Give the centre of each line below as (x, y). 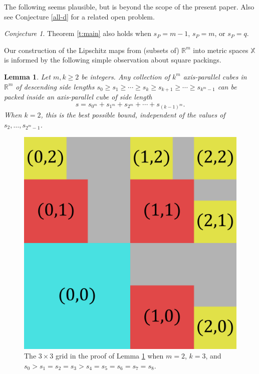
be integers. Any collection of (126, 76)
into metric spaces (221, 50)
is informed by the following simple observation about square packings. (113, 60)
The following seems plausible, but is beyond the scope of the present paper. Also (129, 6)
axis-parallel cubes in (215, 76)
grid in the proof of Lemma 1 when (110, 356)
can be (227, 86)
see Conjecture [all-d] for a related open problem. (79, 16)
